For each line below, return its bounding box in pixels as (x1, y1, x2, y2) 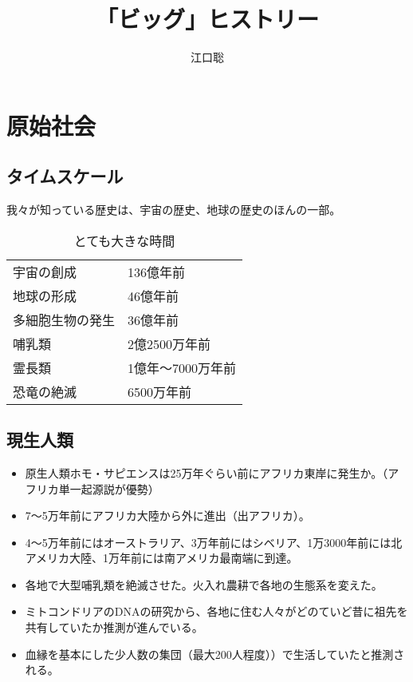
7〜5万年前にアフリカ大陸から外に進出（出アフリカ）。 (25, 507, 310, 524)
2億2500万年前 (128, 334, 211, 353)
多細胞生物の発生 (13, 310, 116, 329)
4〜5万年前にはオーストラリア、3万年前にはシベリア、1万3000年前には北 (25, 533, 403, 550)
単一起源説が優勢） (58, 480, 159, 497)
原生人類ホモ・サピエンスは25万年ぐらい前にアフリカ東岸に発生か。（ (25, 464, 388, 481)
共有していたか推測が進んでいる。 (25, 619, 203, 636)
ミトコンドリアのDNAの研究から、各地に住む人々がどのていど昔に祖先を (25, 603, 408, 620)
